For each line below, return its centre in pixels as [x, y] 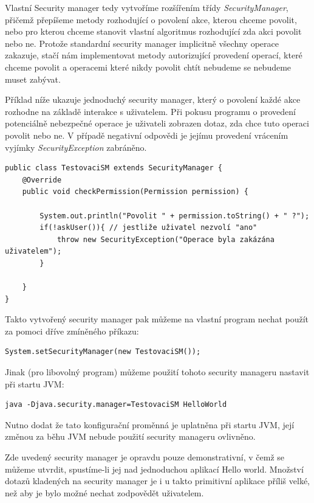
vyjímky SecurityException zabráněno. [76, 147]
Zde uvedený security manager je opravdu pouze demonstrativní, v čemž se [145, 457]
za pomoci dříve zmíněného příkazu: [72, 331]
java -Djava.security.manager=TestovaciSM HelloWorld [116, 405]
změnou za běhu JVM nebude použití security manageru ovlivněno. [130, 436]
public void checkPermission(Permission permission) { [135, 192]
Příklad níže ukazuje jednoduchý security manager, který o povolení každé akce [153, 99]
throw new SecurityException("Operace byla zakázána [166, 239]
